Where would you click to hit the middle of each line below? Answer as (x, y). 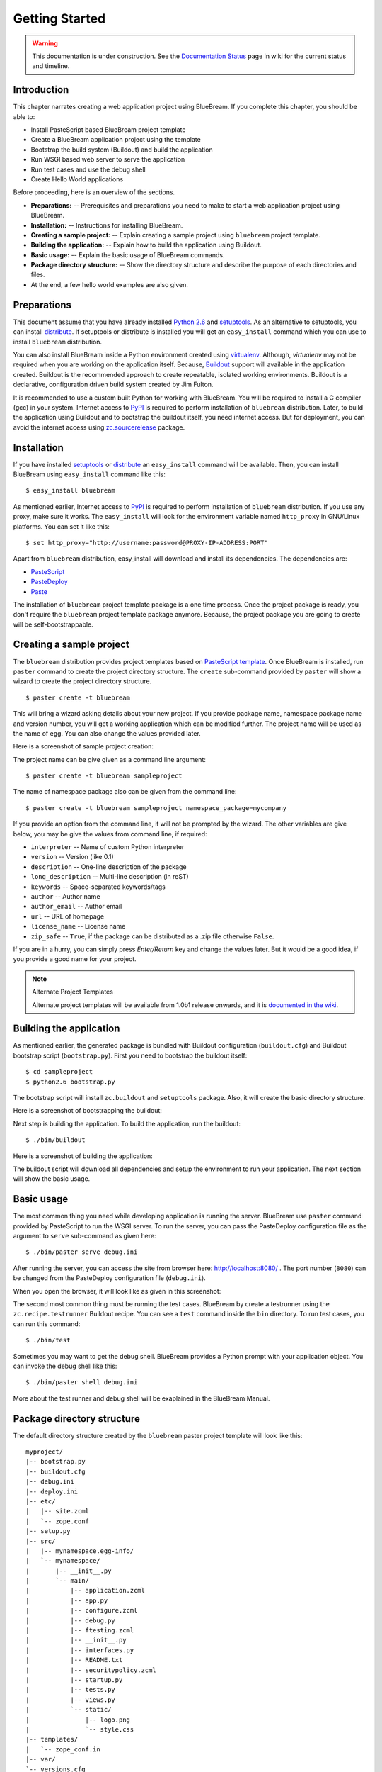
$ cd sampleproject (59, 1072)
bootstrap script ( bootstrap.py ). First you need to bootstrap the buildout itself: (130, 1055)
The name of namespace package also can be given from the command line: (125, 792)
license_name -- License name (78, 926)
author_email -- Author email (76, 907)
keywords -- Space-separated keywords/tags (98, 887)
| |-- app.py (67, 1600)
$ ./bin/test (48, 1340)
